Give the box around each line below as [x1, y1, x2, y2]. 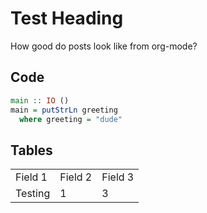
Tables [10, 142, 53, 159]
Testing [15, 187, 51, 201]
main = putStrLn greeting [10, 105, 118, 115]
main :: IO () [10, 95, 70, 106]
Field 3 [101, 170, 135, 184]
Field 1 [15, 170, 48, 184]
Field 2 [59, 170, 93, 184]
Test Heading [10, 7, 124, 30]
